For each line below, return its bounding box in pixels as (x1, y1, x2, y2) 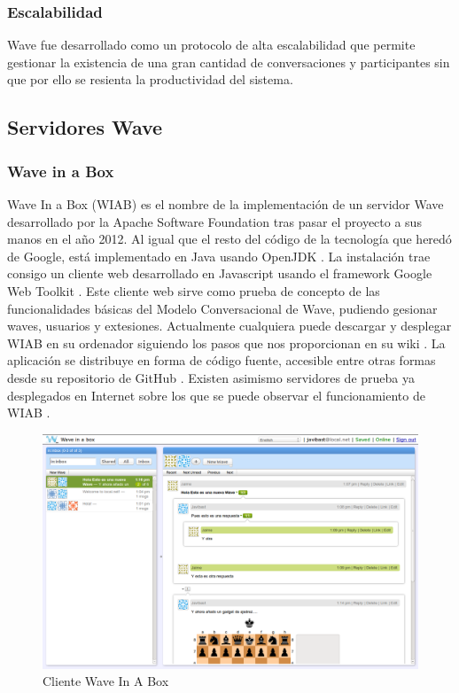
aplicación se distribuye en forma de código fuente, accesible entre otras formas (7, 351, 436, 370)
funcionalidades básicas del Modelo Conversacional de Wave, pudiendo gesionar (7, 299, 438, 317)
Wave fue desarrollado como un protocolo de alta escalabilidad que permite (7, 35, 416, 54)
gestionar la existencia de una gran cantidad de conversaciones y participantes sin (7, 52, 450, 71)
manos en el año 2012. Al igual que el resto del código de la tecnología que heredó (7, 230, 452, 248)
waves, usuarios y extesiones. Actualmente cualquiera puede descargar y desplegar (7, 316, 452, 335)
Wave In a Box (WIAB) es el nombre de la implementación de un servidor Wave (7, 195, 444, 213)
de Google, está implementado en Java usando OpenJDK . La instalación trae (7, 246, 431, 265)
